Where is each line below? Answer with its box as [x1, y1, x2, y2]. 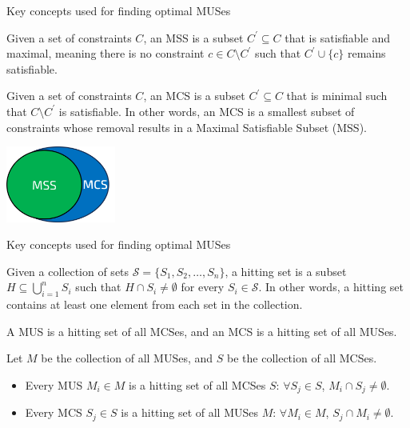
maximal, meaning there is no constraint [6, 45, 205, 62]
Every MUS [25, 377, 83, 393]
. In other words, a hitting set [258, 278, 404, 295]
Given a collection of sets [6, 262, 129, 279]
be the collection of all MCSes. [227, 350, 377, 366]
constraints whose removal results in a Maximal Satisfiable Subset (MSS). [6, 118, 367, 135]
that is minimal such [286, 87, 388, 104]
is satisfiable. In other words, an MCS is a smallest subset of [58, 102, 355, 119]
